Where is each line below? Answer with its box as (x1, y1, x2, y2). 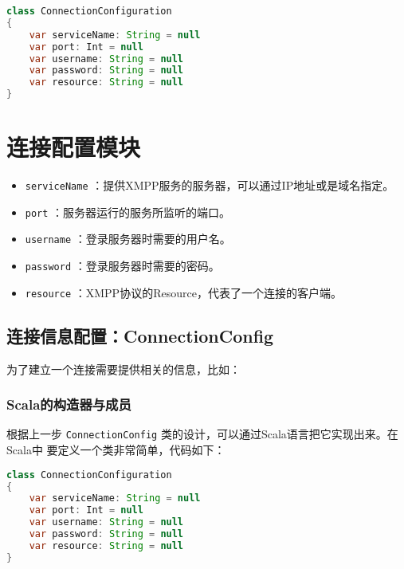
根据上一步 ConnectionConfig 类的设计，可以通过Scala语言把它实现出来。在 (6, 426, 398, 442)
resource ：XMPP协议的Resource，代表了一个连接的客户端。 (25, 284, 342, 300)
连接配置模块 (6, 131, 141, 163)
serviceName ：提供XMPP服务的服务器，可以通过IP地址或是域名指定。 (25, 177, 394, 194)
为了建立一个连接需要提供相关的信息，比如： (6, 360, 241, 377)
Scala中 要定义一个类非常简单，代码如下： (6, 441, 226, 458)
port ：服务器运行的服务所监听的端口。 (25, 203, 231, 220)
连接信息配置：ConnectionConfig (6, 323, 274, 347)
